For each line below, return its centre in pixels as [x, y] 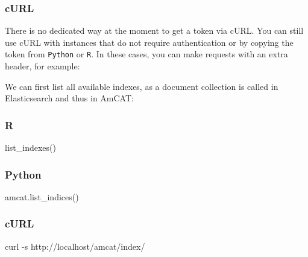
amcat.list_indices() [42, 196]
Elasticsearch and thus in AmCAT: [69, 98]
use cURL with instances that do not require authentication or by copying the [149, 42]
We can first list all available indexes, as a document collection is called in [142, 86]
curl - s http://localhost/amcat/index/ [75, 246]
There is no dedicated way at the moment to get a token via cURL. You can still [154, 30]
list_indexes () [30, 148]
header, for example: [42, 66]
